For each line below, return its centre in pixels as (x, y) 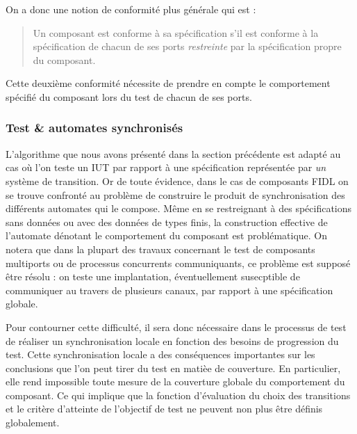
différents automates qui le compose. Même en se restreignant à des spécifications (179, 208)
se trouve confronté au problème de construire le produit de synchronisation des (175, 194)
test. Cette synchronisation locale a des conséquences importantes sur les (160, 354)
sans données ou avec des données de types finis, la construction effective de (167, 222)
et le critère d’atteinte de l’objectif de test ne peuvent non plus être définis (164, 409)
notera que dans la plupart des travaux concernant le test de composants (160, 249)
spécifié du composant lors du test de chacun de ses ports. (129, 96)
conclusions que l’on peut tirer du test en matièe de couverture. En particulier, (173, 368)
